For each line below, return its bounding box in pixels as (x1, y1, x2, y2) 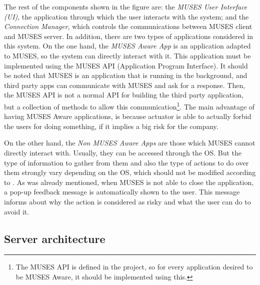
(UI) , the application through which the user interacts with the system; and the (4, 11, 249, 21)
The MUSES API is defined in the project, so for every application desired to (15, 261, 253, 272)
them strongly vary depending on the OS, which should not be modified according (4, 167, 256, 177)
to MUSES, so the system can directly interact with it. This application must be (4, 50, 251, 60)
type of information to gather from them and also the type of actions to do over (4, 157, 249, 167)
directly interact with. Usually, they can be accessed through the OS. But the (4, 147, 241, 157)
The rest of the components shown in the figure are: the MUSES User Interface (4, 1, 247, 11)
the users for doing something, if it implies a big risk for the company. (4, 120, 218, 131)
